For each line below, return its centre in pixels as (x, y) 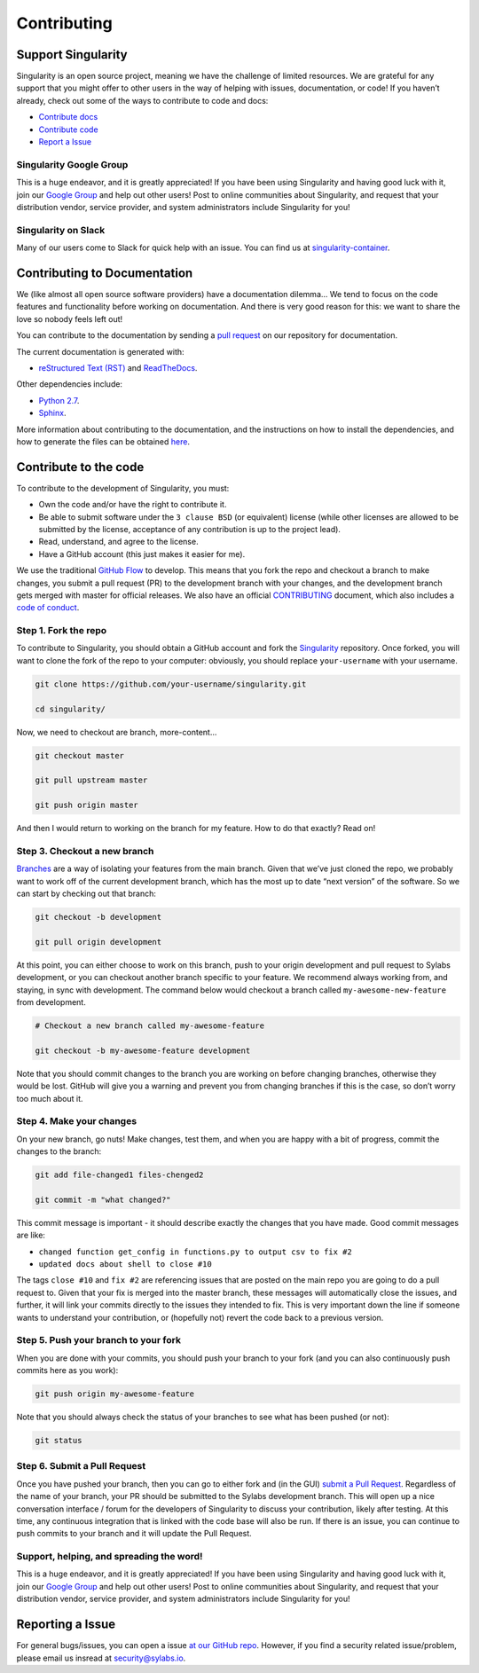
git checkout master (79, 755)
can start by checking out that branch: (86, 894)
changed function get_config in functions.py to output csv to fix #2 (195, 1252)
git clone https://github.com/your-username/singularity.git (171, 684)
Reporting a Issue (66, 1625)
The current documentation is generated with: (101, 351)
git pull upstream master (91, 780)
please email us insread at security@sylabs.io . (101, 1658)
